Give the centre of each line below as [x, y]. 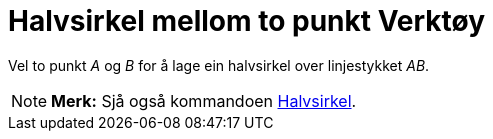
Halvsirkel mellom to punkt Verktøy [247, 21]
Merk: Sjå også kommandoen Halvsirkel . [204, 100]
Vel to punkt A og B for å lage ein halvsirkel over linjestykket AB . [219, 65]
